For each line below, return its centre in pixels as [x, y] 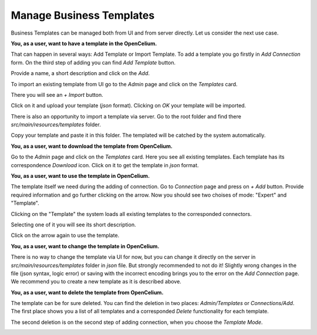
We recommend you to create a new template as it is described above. [96, 282]
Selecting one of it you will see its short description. [73, 224]
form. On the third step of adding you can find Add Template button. [93, 62]
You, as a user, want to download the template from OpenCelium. [92, 146]
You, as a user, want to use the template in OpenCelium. [80, 176]
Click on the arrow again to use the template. [65, 235]
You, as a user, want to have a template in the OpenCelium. [84, 43]
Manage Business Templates [83, 15]
